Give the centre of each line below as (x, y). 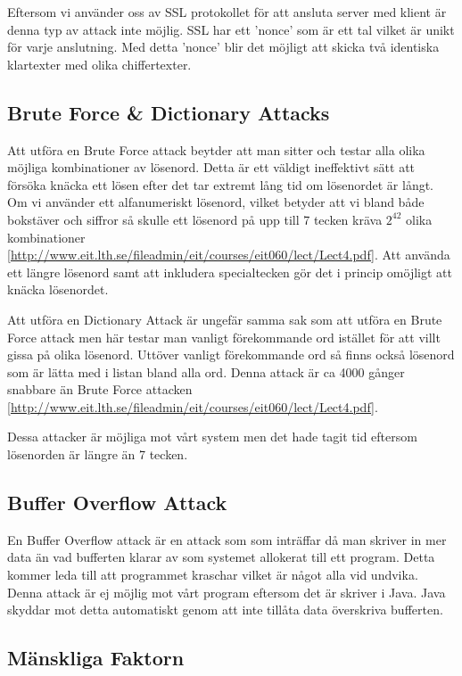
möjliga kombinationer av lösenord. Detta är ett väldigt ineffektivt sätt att (211, 167)
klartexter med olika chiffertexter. (99, 64)
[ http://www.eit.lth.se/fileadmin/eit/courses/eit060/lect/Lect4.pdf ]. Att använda (229, 255)
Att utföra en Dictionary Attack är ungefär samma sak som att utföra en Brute (225, 319)
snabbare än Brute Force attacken (100, 389)
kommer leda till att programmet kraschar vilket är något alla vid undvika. (213, 575)
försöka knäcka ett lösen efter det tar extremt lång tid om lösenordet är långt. (221, 184)
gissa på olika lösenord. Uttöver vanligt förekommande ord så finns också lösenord (231, 354)
